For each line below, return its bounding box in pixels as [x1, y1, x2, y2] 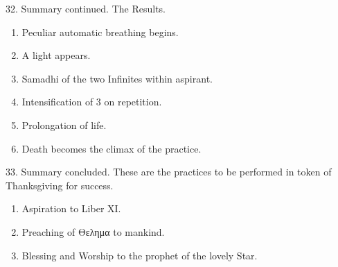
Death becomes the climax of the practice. [21, 141, 202, 155]
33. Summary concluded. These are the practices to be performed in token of [6, 164, 332, 179]
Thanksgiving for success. [6, 178, 114, 192]
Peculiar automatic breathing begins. [21, 24, 179, 39]
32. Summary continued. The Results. [6, 1, 166, 15]
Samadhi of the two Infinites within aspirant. [21, 71, 213, 85]
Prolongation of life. [21, 117, 107, 132]
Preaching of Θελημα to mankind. [21, 224, 165, 239]
